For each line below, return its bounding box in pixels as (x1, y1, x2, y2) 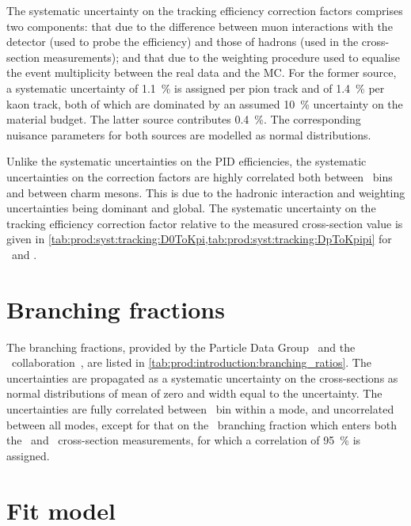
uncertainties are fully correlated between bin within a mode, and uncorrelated (6, 401, 394, 417)
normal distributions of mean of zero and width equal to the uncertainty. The (6, 385, 382, 402)
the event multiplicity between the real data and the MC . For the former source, (6, 64, 397, 81)
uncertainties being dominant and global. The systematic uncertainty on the (6, 200, 376, 216)
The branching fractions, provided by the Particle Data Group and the (6, 338, 356, 355)
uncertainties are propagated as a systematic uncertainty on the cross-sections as (6, 369, 398, 386)
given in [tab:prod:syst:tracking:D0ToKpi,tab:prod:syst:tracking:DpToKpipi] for (6, 231, 392, 247)
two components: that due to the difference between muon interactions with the (6, 17, 393, 34)
